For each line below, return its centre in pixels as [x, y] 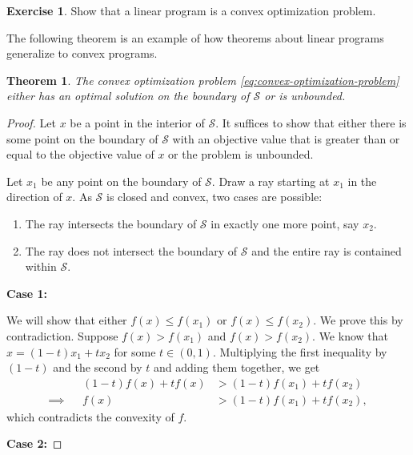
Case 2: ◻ [34, 443]
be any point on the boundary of [121, 181]
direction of [34, 197]
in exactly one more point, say [285, 223]
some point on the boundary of [82, 138]
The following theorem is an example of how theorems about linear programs [195, 37]
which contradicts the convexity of [90, 416]
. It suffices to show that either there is [311, 122]
